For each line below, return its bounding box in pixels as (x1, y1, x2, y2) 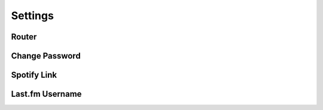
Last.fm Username (11, 89, 82, 99)
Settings (11, 9, 54, 22)
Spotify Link (11, 70, 57, 80)
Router (11, 32, 37, 42)
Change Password (11, 51, 81, 61)
